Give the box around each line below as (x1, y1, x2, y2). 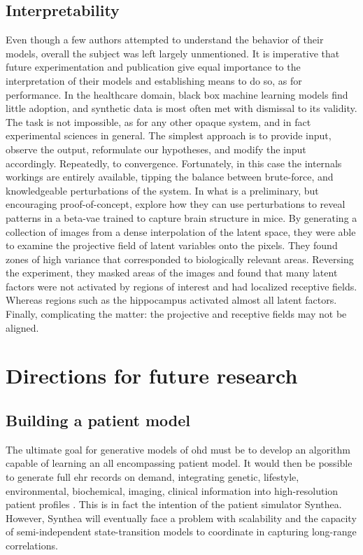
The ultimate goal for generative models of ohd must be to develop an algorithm (6, 442, 350, 456)
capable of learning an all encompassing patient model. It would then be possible (6, 456, 353, 470)
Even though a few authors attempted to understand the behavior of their (6, 32, 324, 47)
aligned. (6, 320, 39, 335)
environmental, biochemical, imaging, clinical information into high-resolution (6, 483, 339, 498)
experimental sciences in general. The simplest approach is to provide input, (6, 128, 332, 143)
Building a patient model (6, 409, 190, 431)
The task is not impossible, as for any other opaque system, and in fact (6, 114, 311, 129)
